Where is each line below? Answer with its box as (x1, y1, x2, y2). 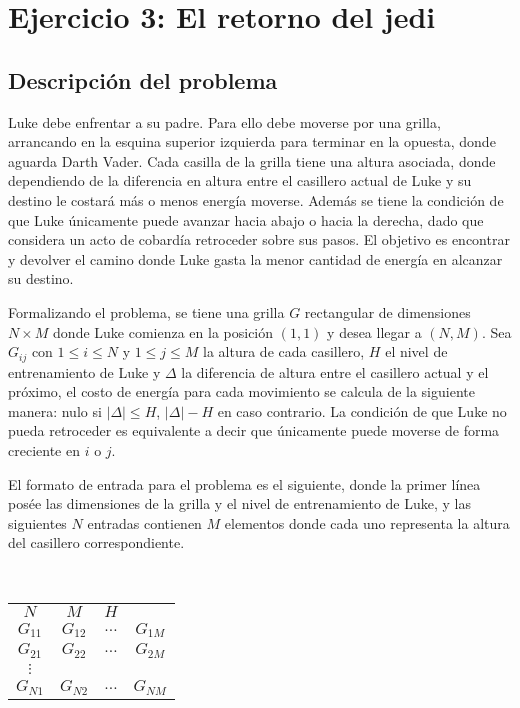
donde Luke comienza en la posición (53, 321, 274, 342)
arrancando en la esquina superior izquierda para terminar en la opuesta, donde (8, 131, 496, 152)
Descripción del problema (8, 64, 278, 95)
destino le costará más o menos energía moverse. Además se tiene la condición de (8, 189, 504, 210)
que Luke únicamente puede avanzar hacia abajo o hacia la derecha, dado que (8, 209, 484, 230)
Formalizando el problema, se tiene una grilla (8, 301, 285, 322)
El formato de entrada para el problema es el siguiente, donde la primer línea (8, 473, 481, 494)
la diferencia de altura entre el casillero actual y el (181, 361, 489, 382)
